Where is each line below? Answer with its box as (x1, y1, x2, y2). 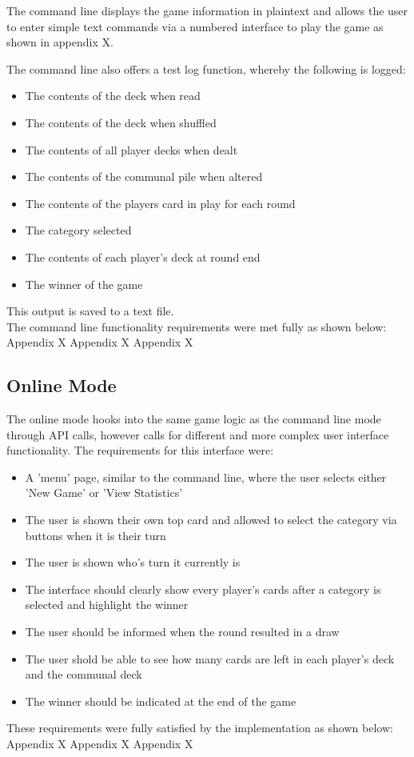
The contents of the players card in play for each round (25, 194, 296, 211)
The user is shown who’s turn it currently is (25, 554, 241, 571)
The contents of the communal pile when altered (25, 168, 263, 185)
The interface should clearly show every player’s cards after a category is (25, 580, 381, 597)
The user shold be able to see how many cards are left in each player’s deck (25, 650, 395, 667)
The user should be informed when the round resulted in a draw (25, 623, 340, 640)
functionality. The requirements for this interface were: (6, 442, 274, 459)
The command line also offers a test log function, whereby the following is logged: (6, 60, 406, 77)
